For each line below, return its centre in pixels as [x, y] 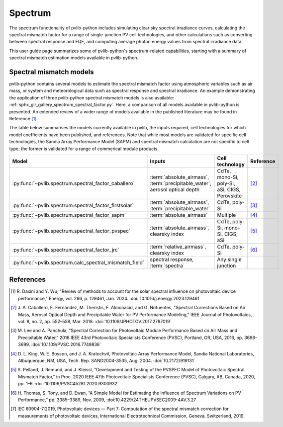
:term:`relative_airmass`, [178, 247]
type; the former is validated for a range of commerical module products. [84, 149]
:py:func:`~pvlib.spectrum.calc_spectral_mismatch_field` [78, 262]
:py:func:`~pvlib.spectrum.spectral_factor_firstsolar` [73, 205]
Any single [230, 259]
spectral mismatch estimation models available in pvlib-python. [74, 58]
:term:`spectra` [167, 265]
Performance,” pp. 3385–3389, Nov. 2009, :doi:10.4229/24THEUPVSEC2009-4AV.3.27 [107, 400]
